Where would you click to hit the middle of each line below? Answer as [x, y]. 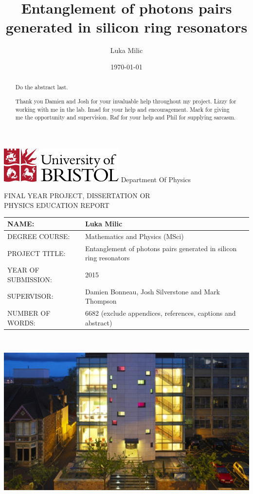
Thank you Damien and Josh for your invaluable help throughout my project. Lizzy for [126, 101]
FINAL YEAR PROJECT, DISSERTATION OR [77, 196]
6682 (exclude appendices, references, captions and [160, 313]
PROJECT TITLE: [36, 253]
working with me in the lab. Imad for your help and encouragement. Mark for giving [122, 109]
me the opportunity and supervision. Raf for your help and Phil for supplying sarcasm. [126, 117]
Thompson [101, 301]
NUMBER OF [29, 313]
